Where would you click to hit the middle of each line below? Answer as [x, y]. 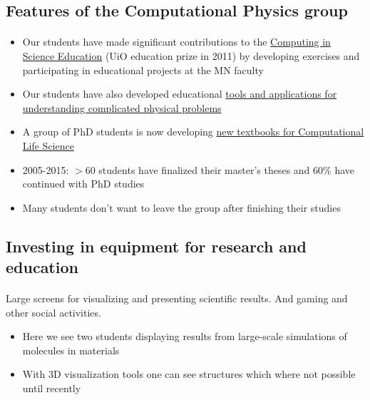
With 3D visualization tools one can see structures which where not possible [189, 374]
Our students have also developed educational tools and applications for [180, 94]
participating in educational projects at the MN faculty [143, 70]
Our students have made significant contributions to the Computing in [176, 42]
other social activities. [53, 312]
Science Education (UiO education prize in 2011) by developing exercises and [191, 55]
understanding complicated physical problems [122, 107]
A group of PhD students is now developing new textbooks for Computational [193, 132]
